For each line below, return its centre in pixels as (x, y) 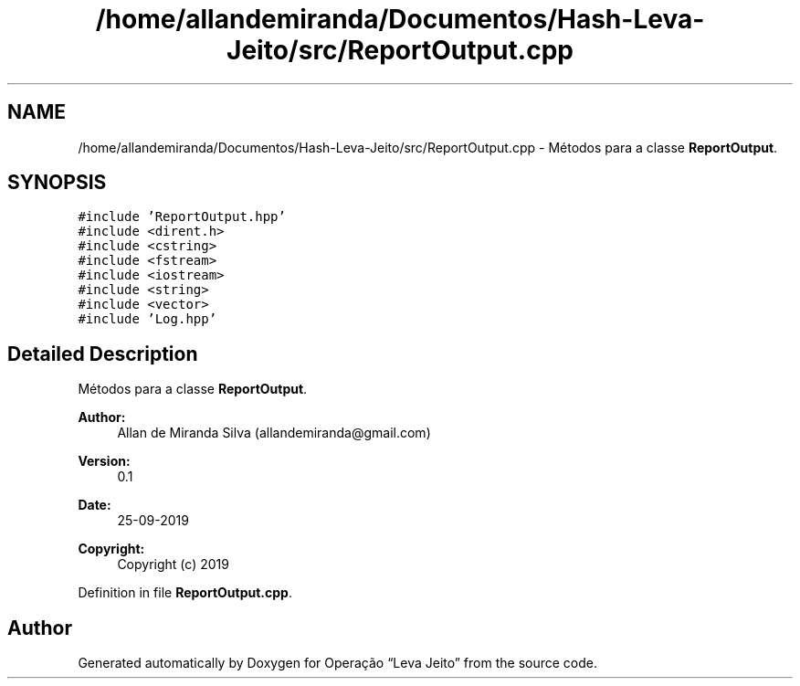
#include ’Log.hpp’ (147, 319)
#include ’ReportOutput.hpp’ (182, 217)
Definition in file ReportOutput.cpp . (185, 593)
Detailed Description (103, 354)
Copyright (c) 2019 (173, 565)
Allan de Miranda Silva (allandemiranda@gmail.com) (274, 433)
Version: (104, 461)
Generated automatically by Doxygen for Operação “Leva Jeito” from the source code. (338, 663)
